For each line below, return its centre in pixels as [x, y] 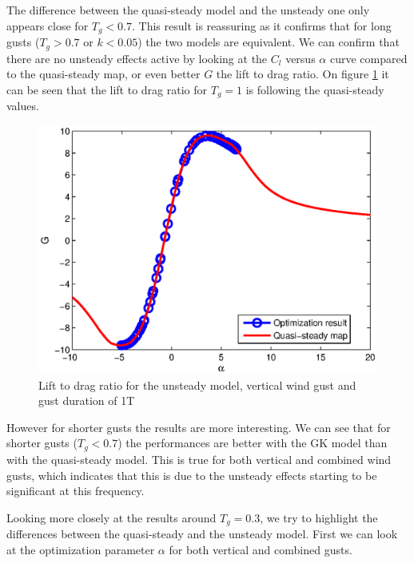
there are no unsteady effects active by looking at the [137, 58]
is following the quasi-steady [315, 89]
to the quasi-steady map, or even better [103, 74]
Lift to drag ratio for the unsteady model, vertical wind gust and [197, 385]
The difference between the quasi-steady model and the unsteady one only [188, 10]
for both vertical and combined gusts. [261, 549]
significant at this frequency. [76, 491]
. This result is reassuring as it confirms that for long [262, 25]
